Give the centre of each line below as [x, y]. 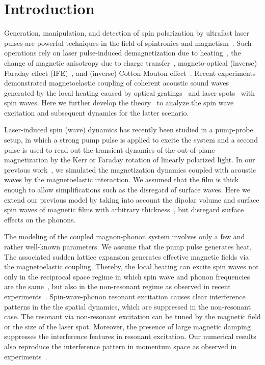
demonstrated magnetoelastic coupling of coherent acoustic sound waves [117, 83]
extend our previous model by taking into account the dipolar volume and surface [132, 199]
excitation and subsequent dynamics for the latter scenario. [97, 112]
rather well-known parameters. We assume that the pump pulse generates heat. [128, 246]
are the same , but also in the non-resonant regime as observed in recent [117, 286]
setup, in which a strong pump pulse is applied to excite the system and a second [131, 140]
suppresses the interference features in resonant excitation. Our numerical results [130, 336]
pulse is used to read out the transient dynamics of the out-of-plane [110, 149]
